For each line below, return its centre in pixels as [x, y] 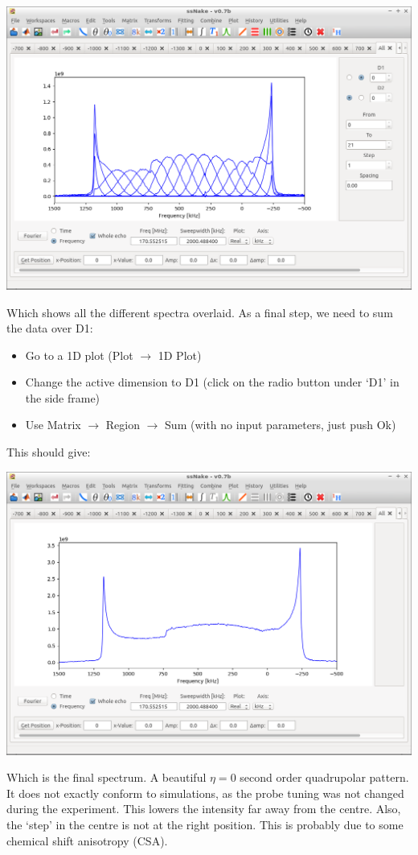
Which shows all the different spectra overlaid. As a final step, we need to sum [200, 312]
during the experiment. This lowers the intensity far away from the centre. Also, [204, 809]
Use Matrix [53, 425]
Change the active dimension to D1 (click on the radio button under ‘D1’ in [212, 382]
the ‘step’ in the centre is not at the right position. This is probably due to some [205, 824]
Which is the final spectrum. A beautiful [107, 777]
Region [123, 425]
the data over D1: [50, 328]
